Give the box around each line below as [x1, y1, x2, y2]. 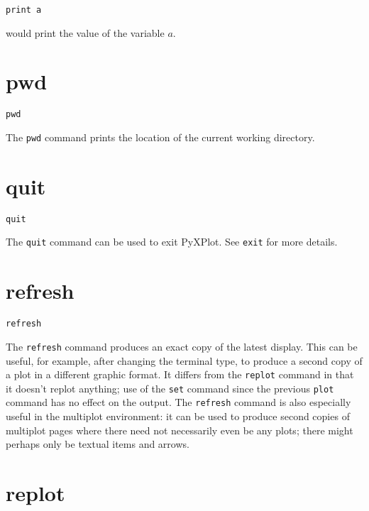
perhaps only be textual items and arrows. [6, 436, 189, 451]
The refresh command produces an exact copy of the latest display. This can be [6, 339, 358, 353]
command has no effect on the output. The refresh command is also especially [6, 395, 351, 410]
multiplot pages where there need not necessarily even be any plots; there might [6, 422, 353, 437]
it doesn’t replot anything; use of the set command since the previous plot [6, 380, 334, 395]
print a [6, 5, 42, 15]
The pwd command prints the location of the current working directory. [6, 130, 315, 145]
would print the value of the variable [6, 25, 165, 40]
